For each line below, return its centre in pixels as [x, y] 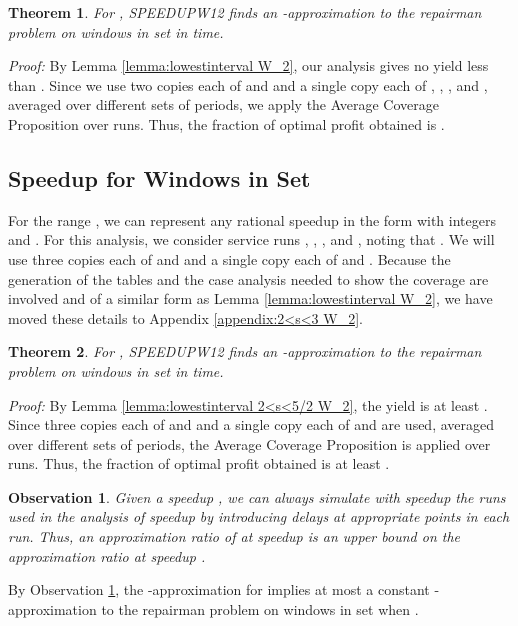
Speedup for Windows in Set [159, 177]
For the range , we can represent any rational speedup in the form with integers [252, 219]
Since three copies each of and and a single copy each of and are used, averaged [251, 424]
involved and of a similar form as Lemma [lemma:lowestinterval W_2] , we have [250, 298]
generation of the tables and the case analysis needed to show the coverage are [248, 278]
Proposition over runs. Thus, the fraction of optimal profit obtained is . [226, 123]
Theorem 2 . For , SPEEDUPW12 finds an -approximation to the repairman [245, 351]
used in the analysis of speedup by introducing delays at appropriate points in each [259, 516]
